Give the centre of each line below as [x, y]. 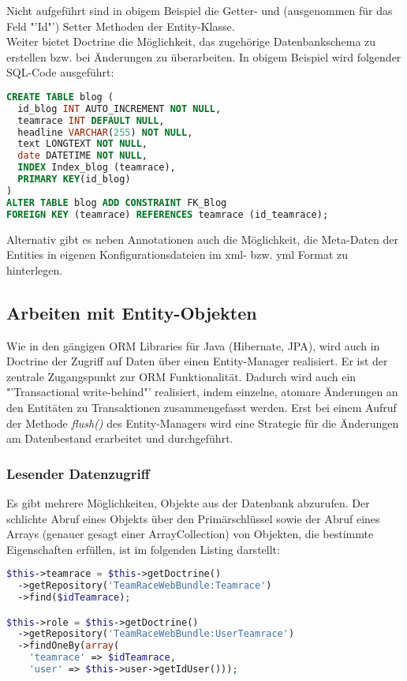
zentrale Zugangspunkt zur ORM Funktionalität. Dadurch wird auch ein [181, 376]
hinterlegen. [35, 269]
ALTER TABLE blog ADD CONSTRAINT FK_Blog [117, 202]
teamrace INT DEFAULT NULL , [91, 120]
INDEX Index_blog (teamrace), [97, 168]
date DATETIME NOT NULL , [83, 156]
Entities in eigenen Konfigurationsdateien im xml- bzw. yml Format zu [177, 254]
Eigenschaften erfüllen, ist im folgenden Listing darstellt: [143, 549]
